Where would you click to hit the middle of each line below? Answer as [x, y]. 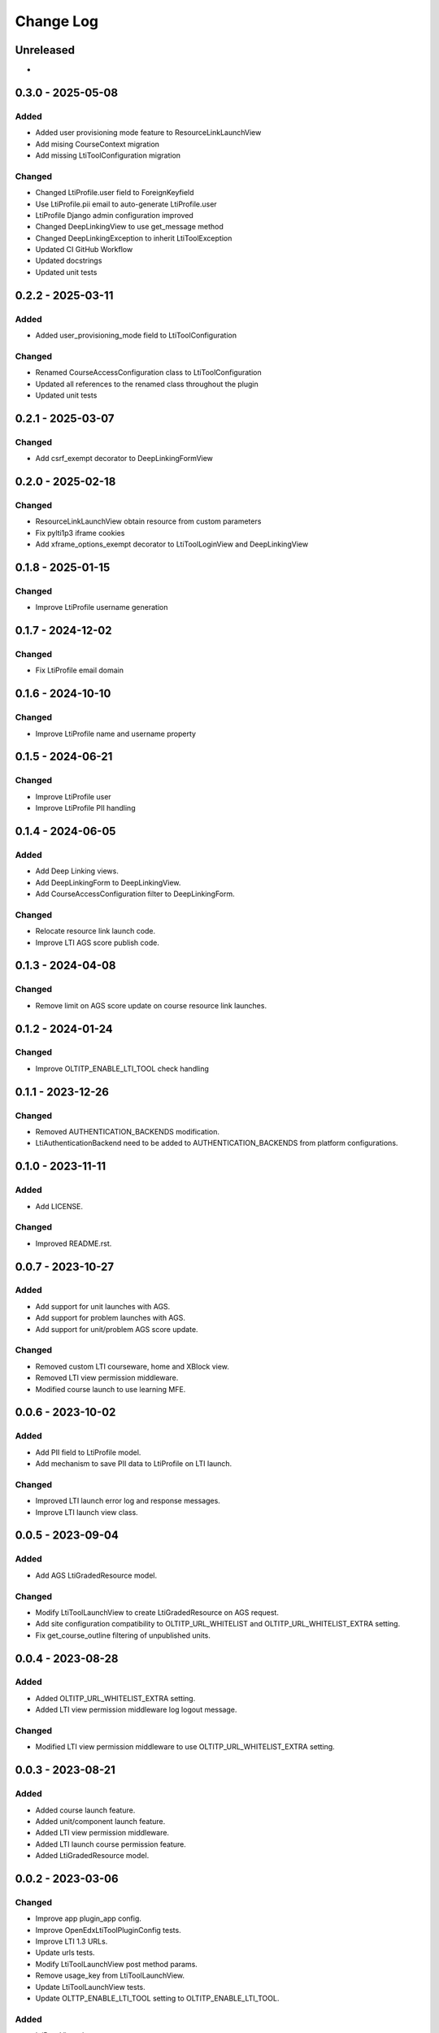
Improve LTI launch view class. [87, 1512]
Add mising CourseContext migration [98, 144]
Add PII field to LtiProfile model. [88, 1452]
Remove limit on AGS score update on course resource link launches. [151, 1005]
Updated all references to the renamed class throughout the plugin [147, 384]
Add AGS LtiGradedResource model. [96, 1575]
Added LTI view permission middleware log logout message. [136, 1710]
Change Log [57, 21]
